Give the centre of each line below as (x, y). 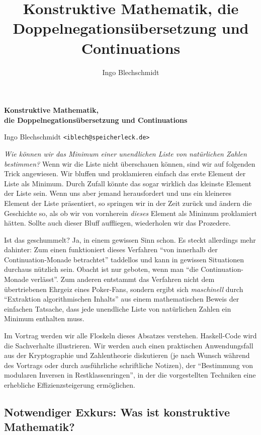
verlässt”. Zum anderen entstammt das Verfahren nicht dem (123, 279)
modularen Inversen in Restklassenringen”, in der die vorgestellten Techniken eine (130, 375)
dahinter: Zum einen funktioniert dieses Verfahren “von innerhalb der (111, 249)
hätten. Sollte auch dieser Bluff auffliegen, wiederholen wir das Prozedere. (117, 223)
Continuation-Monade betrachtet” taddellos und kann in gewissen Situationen (124, 259)
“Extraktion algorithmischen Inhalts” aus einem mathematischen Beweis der (122, 299)
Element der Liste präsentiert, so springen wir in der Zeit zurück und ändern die (128, 203)
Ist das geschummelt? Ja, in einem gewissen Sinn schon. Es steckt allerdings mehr (130, 239)
